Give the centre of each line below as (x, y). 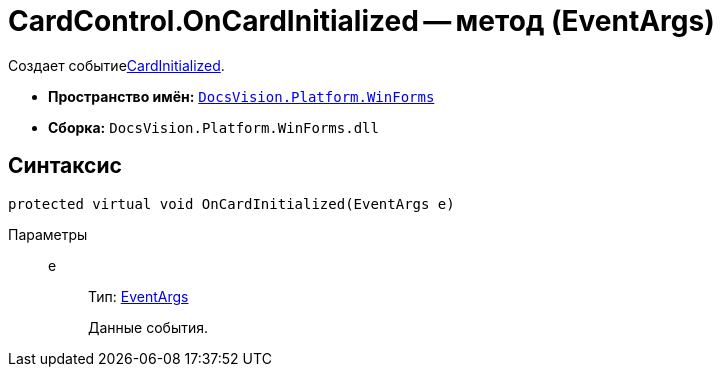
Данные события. (148, 327)
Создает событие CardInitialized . (116, 65)
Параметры (48, 234)
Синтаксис (65, 166)
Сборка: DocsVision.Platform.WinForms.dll (213, 127)
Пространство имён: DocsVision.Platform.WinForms (241, 96)
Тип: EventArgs (138, 296)
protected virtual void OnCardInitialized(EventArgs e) (231, 203)
